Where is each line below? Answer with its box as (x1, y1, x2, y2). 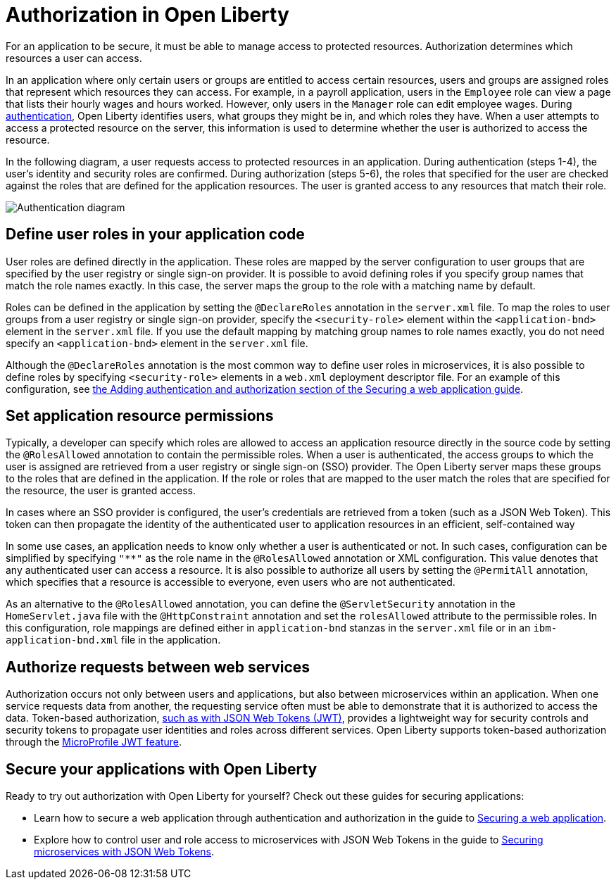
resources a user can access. (6, 51, 142, 64)
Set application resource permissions (6, 407, 274, 425)
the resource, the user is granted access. (6, 484, 196, 497)
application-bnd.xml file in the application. (6, 634, 221, 646)
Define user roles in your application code (6, 225, 305, 244)
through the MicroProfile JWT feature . (6, 736, 182, 748)
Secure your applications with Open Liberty (6, 760, 318, 778)
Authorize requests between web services (6, 658, 310, 676)
